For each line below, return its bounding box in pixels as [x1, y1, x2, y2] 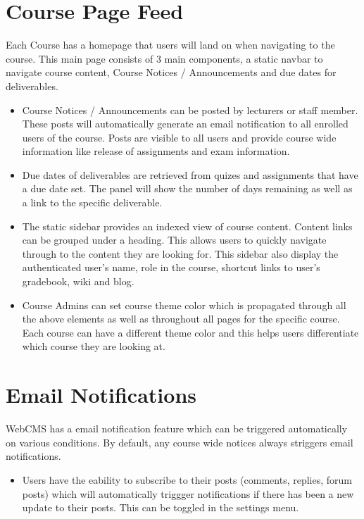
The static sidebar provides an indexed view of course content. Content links [22, 218, 353, 233]
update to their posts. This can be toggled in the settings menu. [22, 500, 299, 515]
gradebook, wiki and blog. [22, 274, 134, 289]
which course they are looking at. [22, 339, 165, 354]
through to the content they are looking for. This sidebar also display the [22, 246, 339, 261]
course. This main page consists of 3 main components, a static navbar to [6, 51, 323, 65]
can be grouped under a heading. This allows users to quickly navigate [22, 232, 327, 247]
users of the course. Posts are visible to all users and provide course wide [22, 130, 337, 144]
